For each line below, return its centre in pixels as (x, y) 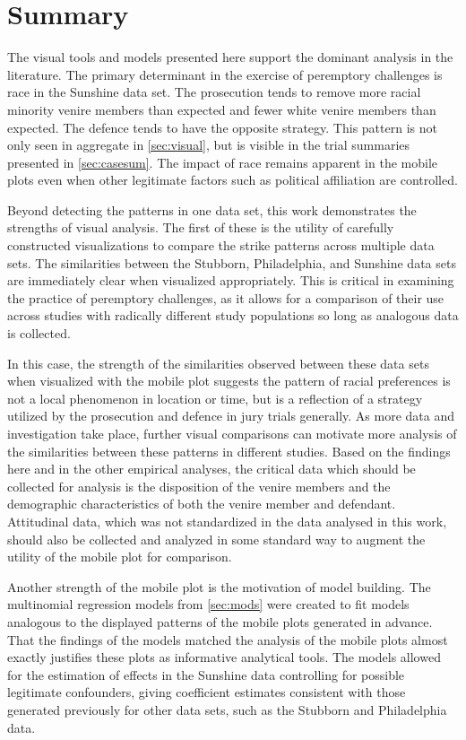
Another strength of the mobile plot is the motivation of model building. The (219, 586)
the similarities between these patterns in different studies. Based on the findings (229, 451)
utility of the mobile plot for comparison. (120, 557)
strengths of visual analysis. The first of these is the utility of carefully (201, 227)
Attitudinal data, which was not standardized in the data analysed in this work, (227, 521)
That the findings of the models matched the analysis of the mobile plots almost (228, 639)
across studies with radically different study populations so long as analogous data (233, 315)
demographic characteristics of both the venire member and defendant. (202, 504)
